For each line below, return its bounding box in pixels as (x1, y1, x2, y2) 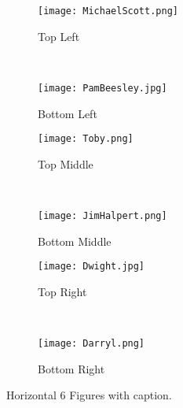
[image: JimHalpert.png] (38, 210, 167, 221)
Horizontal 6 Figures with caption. (6, 387, 172, 403)
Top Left (38, 28, 80, 44)
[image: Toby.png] (38, 133, 134, 145)
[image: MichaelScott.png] (38, 6, 178, 17)
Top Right (38, 283, 87, 299)
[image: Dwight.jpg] (38, 261, 145, 273)
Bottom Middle (38, 232, 112, 249)
